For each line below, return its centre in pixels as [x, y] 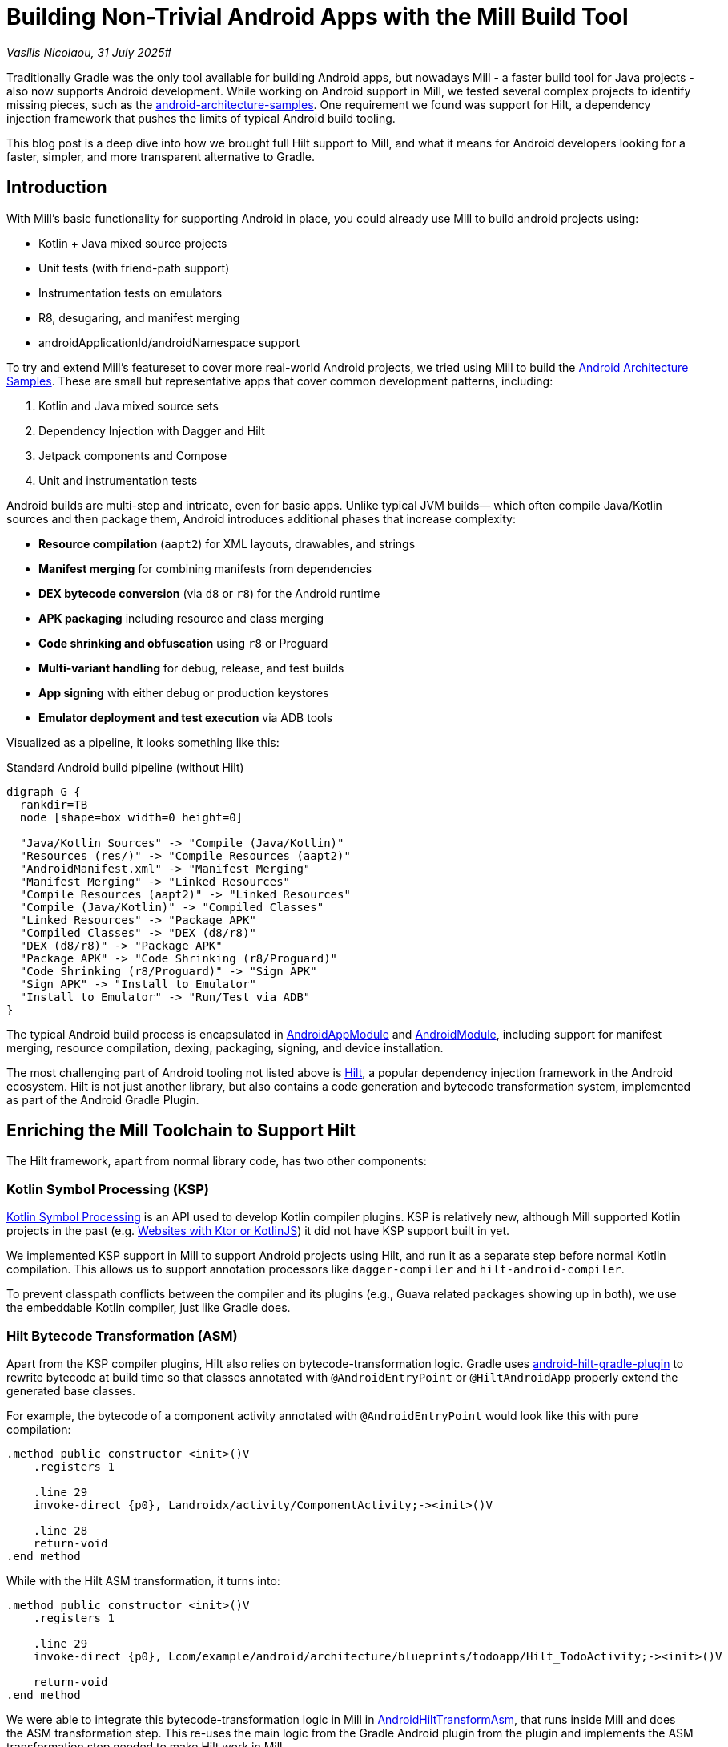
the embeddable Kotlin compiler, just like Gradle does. [149, 1308]
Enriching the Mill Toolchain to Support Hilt [181, 1131]
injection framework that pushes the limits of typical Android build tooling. [201, 118]
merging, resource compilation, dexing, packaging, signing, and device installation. [225, 1047]
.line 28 [60, 1530]
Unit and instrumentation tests [118, 480]
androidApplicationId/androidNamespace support [169, 342]
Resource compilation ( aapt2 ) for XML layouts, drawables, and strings [227, 543]
